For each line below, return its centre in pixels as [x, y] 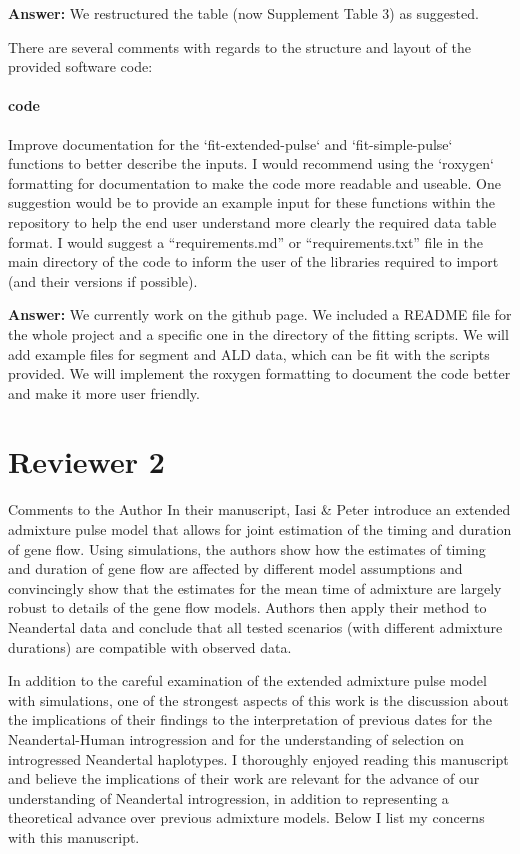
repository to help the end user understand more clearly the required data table [252, 221]
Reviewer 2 [86, 461]
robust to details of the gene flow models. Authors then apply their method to [247, 607]
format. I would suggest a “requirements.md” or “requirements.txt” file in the [245, 241]
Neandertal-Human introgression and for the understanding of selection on [236, 738]
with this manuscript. [74, 836]
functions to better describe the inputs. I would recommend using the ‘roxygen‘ [251, 163]
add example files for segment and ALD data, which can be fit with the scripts [249, 353]
